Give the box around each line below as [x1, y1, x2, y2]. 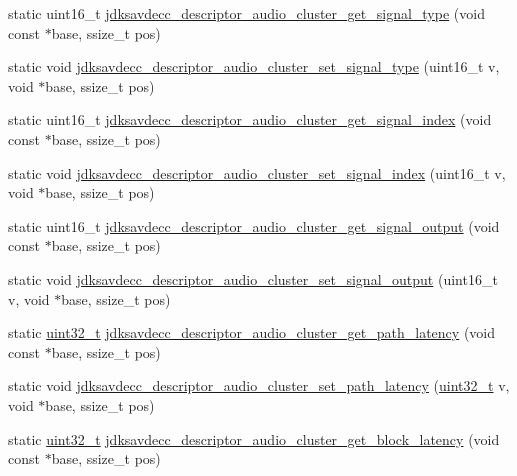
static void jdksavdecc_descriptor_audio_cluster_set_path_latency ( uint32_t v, [8, 375, 510, 396]
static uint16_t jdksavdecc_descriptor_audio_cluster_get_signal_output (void [8, 215, 500, 236]
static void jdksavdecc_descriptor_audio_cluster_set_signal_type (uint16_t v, [8, 56, 500, 77]
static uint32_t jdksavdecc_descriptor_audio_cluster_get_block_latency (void [8, 428, 500, 449]
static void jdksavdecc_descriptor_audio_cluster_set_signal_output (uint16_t [8, 268, 498, 289]
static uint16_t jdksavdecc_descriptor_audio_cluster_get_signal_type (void [8, 3, 485, 23]
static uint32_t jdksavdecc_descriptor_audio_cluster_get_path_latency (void [8, 322, 496, 343]
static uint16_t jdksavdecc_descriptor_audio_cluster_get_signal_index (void [8, 109, 492, 130]
